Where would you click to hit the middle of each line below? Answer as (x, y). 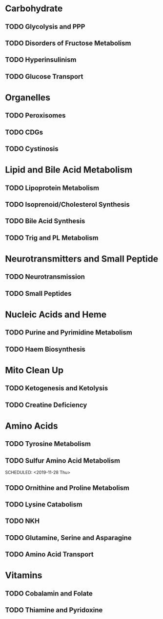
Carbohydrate (34, 9)
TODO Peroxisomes (35, 116)
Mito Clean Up (34, 370)
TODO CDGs (24, 132)
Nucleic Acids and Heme (56, 315)
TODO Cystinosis (32, 149)
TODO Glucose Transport (44, 76)
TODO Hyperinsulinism (41, 60)
